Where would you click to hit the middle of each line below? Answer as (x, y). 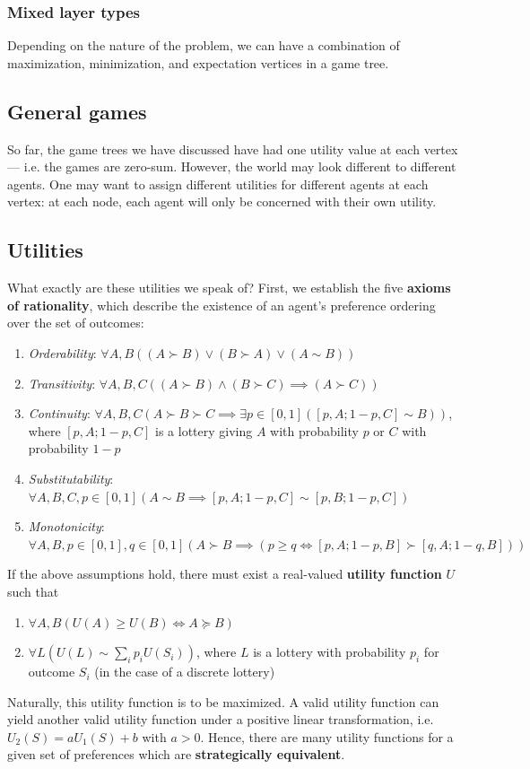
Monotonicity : (66, 526)
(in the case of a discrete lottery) (185, 672)
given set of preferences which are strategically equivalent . (176, 754)
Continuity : (59, 413)
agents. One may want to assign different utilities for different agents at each (218, 184)
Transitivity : (62, 383)
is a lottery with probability (330, 652)
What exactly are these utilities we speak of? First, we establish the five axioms (229, 288)
